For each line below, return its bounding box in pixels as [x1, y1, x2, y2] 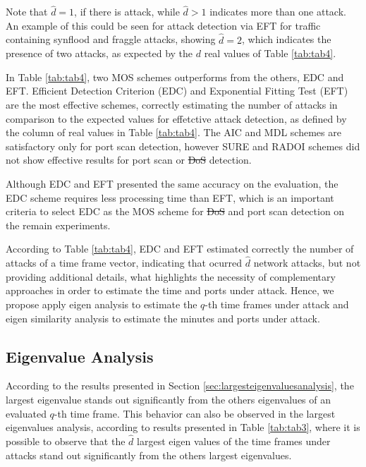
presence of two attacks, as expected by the [6, 46, 193, 61]
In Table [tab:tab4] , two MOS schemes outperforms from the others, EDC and [6, 69, 344, 84]
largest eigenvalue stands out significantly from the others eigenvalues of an [6, 392, 331, 406]
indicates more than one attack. [209, 4, 346, 19]
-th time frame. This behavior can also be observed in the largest [54, 406, 336, 420]
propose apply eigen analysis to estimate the [6, 296, 197, 311]
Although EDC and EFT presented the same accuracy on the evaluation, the [6, 176, 338, 190]
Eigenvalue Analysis [6, 345, 154, 367]
